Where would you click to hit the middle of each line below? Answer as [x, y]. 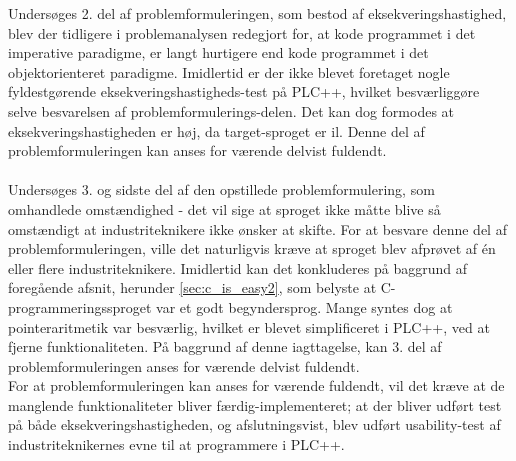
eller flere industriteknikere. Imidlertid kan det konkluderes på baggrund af [237, 267]
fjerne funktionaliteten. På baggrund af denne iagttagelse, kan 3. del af [225, 346]
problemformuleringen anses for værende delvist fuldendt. [184, 365]
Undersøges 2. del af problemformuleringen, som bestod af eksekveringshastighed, [257, 13]
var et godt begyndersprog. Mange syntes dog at [304, 306]
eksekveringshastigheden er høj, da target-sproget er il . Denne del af [216, 130]
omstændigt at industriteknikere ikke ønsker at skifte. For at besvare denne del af [257, 228]
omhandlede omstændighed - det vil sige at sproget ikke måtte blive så [224, 208]
